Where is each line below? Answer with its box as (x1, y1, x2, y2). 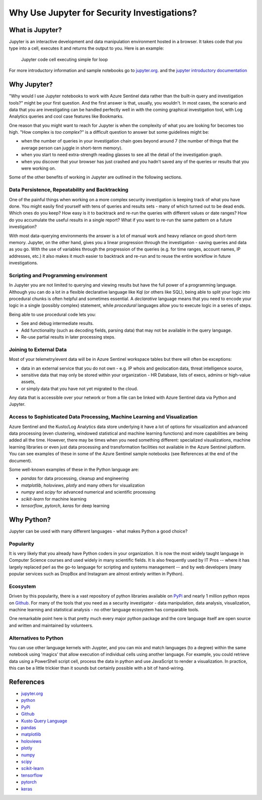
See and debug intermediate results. (21, 320, 94, 326)
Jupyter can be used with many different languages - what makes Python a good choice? (9, 528, 188, 534)
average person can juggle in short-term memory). (21, 145, 123, 151)
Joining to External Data (9, 346, 67, 353)
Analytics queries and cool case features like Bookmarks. (9, 113, 124, 119)
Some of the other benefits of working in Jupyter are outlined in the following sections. (9, 174, 182, 180)
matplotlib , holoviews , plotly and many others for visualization (21, 482, 145, 488)
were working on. (21, 165, 56, 171)
